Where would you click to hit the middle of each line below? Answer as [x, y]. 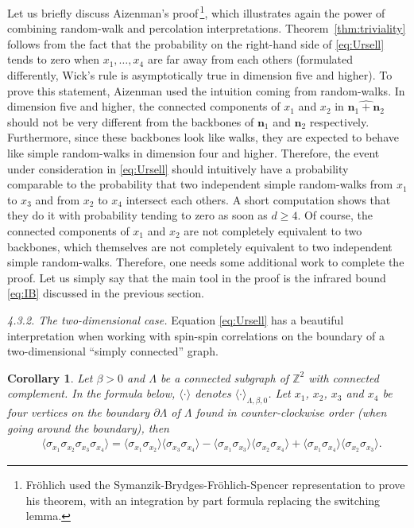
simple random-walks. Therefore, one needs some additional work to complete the [206, 262]
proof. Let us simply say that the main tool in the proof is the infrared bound [197, 277]
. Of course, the [335, 215]
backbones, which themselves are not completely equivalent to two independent [200, 246]
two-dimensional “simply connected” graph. [113, 351]
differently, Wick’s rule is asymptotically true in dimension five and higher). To [200, 75]
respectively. [339, 121]
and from [58, 199]
